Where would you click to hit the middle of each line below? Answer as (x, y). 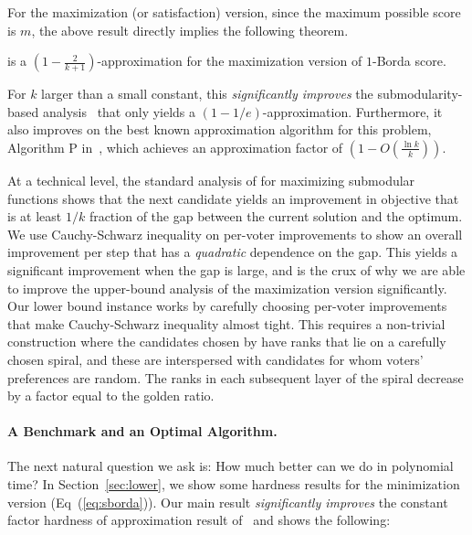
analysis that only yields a (119, 111)
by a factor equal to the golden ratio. (111, 396)
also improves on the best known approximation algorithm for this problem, (220, 129)
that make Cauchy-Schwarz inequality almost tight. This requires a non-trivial (226, 323)
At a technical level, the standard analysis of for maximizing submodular (211, 180)
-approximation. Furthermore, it (352, 111)
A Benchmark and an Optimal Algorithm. (142, 431)
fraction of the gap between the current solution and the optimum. (276, 216)
